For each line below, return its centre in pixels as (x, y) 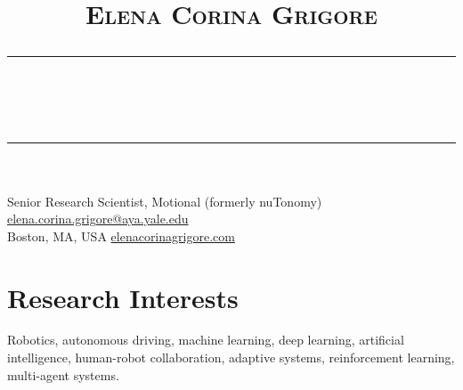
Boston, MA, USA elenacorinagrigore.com (121, 236)
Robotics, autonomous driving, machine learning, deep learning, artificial (206, 340)
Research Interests (123, 297)
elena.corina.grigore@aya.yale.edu (98, 219)
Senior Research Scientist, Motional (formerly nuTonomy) (165, 201)
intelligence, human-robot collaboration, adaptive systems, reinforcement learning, (231, 357)
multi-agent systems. (63, 374)
